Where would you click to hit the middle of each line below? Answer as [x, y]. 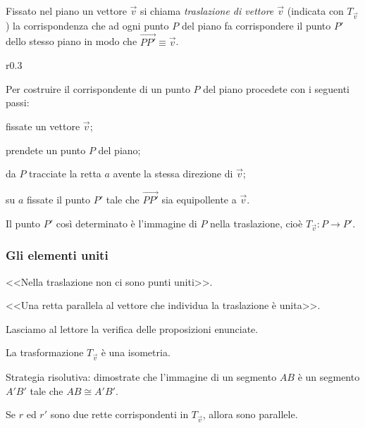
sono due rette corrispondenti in [119, 414]
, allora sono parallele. [250, 414]
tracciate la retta [65, 174]
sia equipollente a [199, 199]
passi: [18, 102]
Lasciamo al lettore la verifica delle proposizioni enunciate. [132, 328]
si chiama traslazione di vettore [207, 11]
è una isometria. [136, 352]
